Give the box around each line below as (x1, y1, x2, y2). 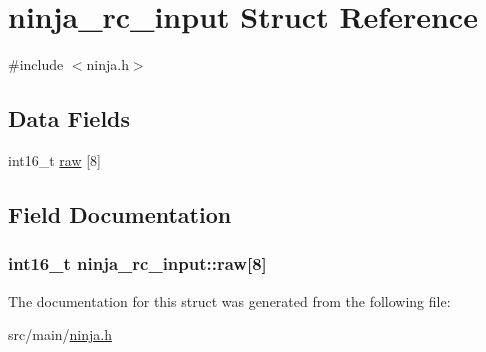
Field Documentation (8, 198, 232, 229)
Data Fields (8, 103, 131, 134)
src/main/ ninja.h (8, 324, 112, 345)
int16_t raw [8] (8, 149, 102, 170)
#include (8, 54, 64, 75)
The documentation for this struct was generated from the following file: (8, 290, 451, 311)
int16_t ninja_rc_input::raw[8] (8, 251, 267, 276)
